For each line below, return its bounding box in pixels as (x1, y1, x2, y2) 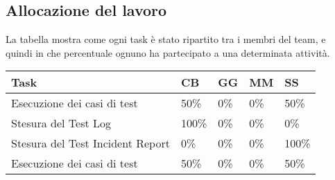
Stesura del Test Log (11, 115, 111, 132)
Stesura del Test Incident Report (11, 135, 170, 152)
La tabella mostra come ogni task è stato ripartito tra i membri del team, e (6, 32, 326, 46)
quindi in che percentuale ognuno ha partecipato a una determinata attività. (6, 45, 330, 60)
